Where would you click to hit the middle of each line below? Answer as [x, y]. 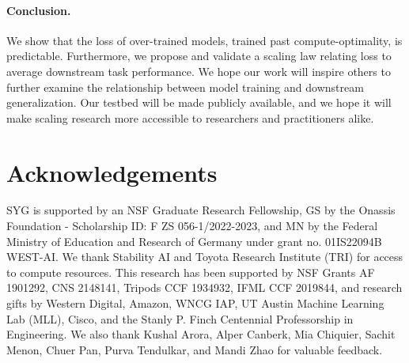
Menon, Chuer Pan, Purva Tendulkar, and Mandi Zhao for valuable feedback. [195, 349]
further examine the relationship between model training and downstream [185, 87]
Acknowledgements [112, 172]
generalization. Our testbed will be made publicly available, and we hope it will [199, 102]
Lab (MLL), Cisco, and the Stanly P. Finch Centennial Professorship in [180, 318]
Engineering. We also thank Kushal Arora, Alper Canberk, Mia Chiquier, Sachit [201, 334]
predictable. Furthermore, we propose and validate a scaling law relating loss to [199, 56]
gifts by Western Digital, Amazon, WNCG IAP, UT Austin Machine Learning [195, 303]
